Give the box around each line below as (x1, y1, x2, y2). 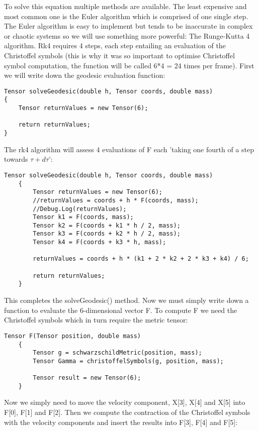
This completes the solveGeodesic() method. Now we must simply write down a (4, 295, 249, 305)
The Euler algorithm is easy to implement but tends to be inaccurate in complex (4, 21, 253, 31)
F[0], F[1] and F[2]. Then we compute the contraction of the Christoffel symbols (4, 407, 250, 417)
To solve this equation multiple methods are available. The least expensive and (4, 1, 247, 11)
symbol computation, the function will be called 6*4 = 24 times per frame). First (4, 60, 254, 70)
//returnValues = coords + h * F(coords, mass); (33, 196, 199, 204)
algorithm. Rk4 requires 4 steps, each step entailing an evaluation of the (4, 40, 226, 51)
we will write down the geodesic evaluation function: (4, 70, 165, 80)
